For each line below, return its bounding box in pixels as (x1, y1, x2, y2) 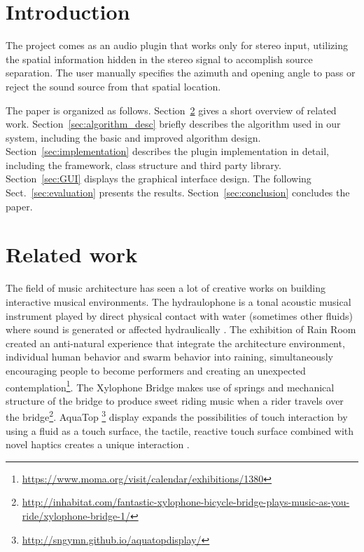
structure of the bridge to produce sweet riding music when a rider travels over (6, 393, 344, 408)
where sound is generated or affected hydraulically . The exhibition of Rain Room (6, 322, 356, 337)
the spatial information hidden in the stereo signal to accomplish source (6, 51, 313, 66)
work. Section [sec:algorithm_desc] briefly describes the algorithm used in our (6, 116, 341, 131)
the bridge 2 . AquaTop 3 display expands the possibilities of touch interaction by (6, 408, 348, 424)
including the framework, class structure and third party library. (6, 157, 281, 172)
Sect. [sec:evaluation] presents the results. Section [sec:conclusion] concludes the (6, 185, 350, 200)
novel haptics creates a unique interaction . (6, 437, 190, 452)
